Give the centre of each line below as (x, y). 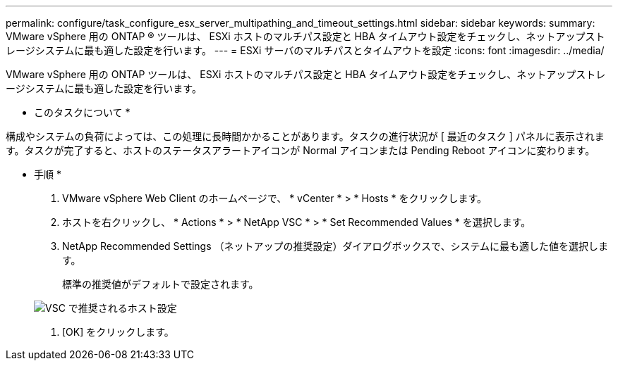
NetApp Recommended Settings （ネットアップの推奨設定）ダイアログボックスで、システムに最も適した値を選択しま (335, 246)
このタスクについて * (82, 112)
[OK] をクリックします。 (118, 332)
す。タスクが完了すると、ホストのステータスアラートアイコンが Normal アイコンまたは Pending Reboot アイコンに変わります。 (301, 150)
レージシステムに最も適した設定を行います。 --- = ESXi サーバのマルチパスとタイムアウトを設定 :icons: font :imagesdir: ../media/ (305, 50)
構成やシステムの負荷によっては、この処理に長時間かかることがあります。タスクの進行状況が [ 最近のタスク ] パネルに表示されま (305, 136)
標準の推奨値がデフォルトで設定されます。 (160, 284)
